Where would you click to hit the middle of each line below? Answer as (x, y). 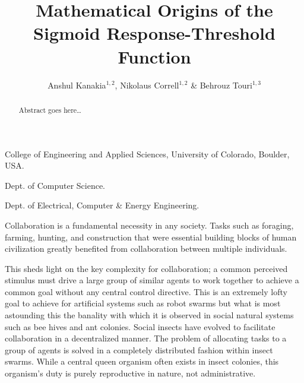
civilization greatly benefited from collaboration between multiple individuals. (146, 249)
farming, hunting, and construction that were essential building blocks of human (151, 237)
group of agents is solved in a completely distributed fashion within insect (139, 349)
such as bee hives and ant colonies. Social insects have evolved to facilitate (140, 326)
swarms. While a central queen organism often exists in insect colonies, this (142, 361)
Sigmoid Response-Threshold (154, 33)
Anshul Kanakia (77, 85)
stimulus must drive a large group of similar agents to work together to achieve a (152, 280)
